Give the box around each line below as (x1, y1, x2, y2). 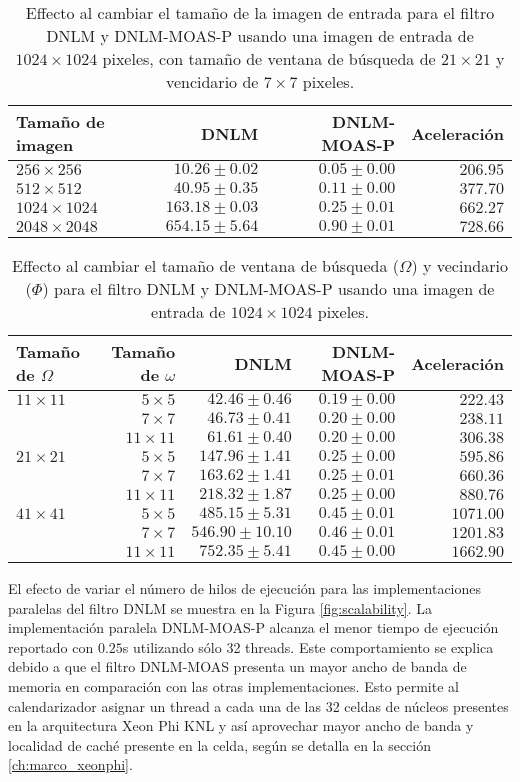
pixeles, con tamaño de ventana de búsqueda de (102, 47, 436, 70)
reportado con (8, 636, 94, 657)
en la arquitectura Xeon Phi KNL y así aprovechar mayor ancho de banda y (8, 715, 474, 736)
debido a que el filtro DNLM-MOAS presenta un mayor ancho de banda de (8, 656, 467, 677)
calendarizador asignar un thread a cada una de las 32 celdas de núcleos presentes (8, 695, 509, 716)
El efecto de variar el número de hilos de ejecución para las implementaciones (8, 578, 482, 598)
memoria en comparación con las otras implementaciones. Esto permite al (8, 675, 459, 696)
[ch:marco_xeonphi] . (8, 754, 133, 775)
